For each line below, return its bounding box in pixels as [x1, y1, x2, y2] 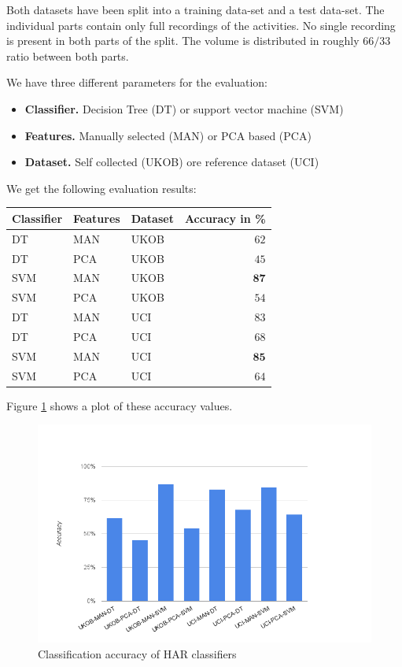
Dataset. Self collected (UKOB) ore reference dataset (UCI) [24, 154, 319, 170]
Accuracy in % [184, 209, 266, 226]
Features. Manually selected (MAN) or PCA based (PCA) [24, 127, 312, 143]
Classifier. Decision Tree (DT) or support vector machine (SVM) [24, 100, 344, 117]
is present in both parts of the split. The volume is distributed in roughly [6, 32, 360, 49]
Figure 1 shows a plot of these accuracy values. [6, 397, 233, 413]
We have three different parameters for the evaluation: [6, 74, 267, 91]
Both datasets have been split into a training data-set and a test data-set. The [6, 2, 385, 17]
